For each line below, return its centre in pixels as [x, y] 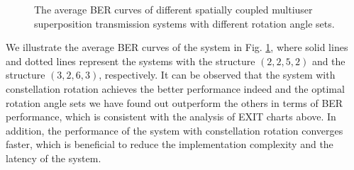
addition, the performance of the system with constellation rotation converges [175, 130]
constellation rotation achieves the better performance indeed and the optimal [175, 88]
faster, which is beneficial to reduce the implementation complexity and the [170, 144]
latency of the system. [54, 158]
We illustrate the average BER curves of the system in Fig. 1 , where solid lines [177, 47]
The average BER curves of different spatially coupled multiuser [173, 9]
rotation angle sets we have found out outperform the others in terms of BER [175, 102]
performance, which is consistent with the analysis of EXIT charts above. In [171, 117]
